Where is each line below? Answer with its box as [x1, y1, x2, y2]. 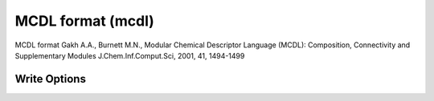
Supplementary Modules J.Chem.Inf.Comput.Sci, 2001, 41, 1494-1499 [14, 50, 245, 60]
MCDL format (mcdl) [14, 12, 154, 30]
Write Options [14, 72, 86, 86]
